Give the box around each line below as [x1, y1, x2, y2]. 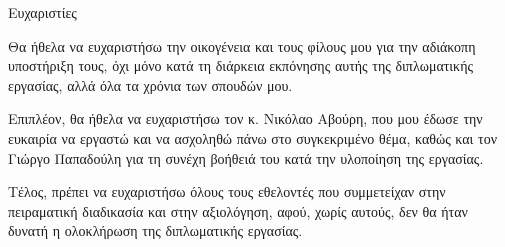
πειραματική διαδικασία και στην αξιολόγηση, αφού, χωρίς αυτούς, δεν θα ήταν [8, 200, 468, 221]
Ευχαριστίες [8, 2, 77, 22]
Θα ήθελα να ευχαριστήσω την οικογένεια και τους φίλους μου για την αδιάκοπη [8, 35, 476, 56]
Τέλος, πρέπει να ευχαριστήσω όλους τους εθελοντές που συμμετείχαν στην [8, 181, 446, 202]
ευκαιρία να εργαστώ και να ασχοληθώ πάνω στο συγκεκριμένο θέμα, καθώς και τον [8, 127, 497, 148]
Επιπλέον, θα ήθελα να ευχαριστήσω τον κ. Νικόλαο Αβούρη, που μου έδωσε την [8, 108, 483, 129]
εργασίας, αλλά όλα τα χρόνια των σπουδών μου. [8, 74, 293, 95]
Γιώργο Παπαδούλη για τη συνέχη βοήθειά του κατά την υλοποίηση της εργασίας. [8, 147, 484, 168]
